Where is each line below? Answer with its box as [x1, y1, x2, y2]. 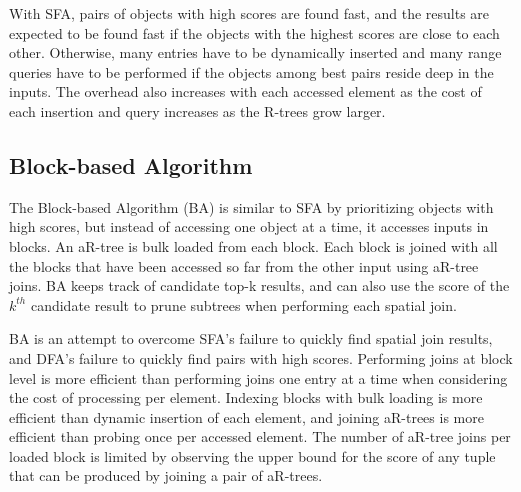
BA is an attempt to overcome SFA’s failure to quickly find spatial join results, [9, 328, 493, 349]
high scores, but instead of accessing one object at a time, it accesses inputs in [9, 216, 489, 237]
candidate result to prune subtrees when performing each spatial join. [30, 294, 457, 315]
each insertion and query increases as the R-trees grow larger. [9, 100, 386, 121]
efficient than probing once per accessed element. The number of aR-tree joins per [9, 426, 511, 447]
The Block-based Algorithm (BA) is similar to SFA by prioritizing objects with [9, 196, 494, 217]
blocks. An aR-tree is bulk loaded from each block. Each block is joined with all [9, 235, 498, 256]
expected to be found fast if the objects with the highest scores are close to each [9, 22, 500, 43]
